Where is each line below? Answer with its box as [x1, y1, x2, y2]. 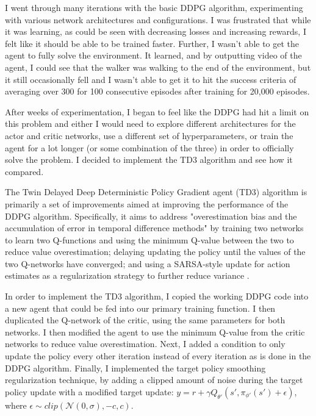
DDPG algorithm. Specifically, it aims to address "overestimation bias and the [5, 209, 297, 222]
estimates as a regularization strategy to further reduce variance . [5, 269, 250, 282]
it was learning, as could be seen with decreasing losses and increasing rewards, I [5, 25, 306, 38]
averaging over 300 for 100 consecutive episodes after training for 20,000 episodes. [5, 85, 310, 98]
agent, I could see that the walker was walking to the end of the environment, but [5, 60, 311, 73]
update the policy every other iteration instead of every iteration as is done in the [5, 350, 311, 362]
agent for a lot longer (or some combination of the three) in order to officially [5, 141, 294, 154]
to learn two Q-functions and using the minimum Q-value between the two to [5, 233, 294, 246]
